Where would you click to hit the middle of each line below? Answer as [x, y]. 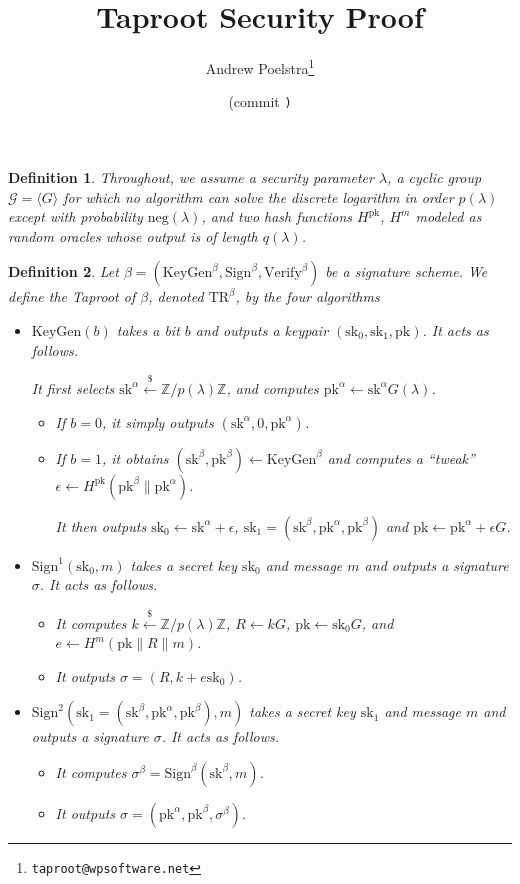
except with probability [75, 216]
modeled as [448, 216]
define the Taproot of [72, 296]
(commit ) [260, 101]
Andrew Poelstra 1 [260, 66]
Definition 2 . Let [63, 271]
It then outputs [101, 525]
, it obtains [135, 457]
